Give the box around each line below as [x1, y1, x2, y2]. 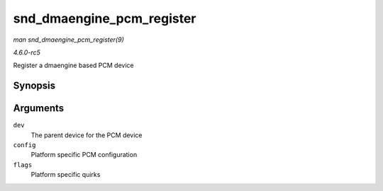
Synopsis [13, 80, 56, 92]
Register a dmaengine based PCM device [13, 61, 134, 70]
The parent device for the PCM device [30, 131, 143, 139]
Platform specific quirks [30, 170, 101, 179]
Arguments [13, 103, 65, 115]
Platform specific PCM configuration [30, 151, 138, 159]
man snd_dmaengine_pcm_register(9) [13, 35, 124, 44]
